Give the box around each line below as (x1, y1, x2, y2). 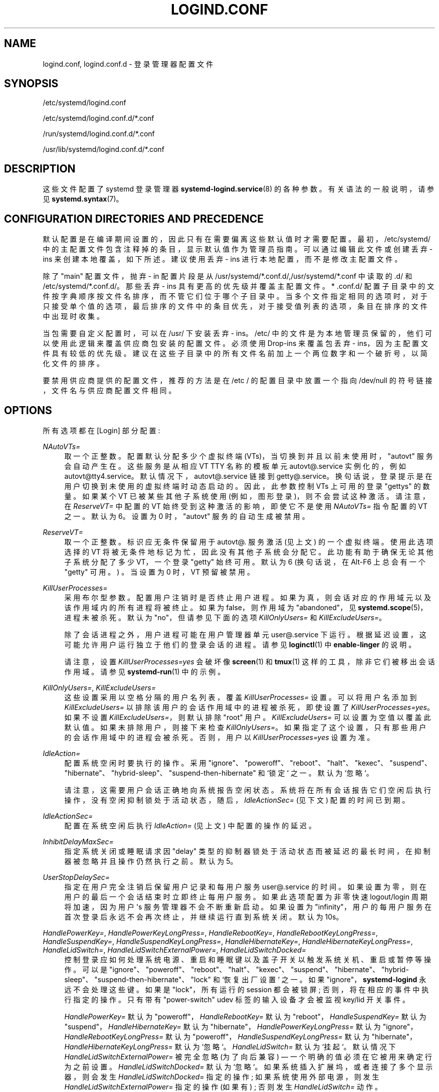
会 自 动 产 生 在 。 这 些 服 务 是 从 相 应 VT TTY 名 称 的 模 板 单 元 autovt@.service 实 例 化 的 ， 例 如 (64, 461, 406, 470)
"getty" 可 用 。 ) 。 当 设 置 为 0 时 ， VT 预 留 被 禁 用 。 (64, 567, 254, 576)
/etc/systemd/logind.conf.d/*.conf (43, 114, 154, 123)
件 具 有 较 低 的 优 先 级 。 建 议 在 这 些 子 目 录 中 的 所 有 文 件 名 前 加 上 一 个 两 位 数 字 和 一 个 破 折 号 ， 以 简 (43, 349, 427, 358)
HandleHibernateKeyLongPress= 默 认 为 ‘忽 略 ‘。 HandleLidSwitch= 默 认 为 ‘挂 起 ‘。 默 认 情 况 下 (64, 1042, 396, 1051)
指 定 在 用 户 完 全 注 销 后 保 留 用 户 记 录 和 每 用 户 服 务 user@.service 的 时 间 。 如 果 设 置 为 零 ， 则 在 (64, 882, 426, 891)
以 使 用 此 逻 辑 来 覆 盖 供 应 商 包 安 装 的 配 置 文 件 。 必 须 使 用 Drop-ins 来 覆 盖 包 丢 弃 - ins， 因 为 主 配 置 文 (43, 339, 428, 348)
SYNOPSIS (4, 77, 59, 90)
